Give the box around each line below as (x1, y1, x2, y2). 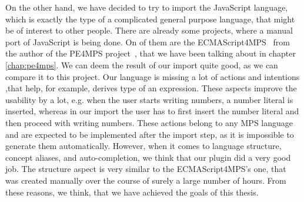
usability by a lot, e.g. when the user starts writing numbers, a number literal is (5, 93, 293, 105)
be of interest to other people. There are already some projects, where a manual (5, 24, 293, 37)
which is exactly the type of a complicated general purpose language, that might (5, 12, 295, 25)
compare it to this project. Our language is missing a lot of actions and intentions (5, 70, 300, 82)
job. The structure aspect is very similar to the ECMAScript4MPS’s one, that (5, 163, 286, 175)
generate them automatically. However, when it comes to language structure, (5, 140, 282, 152)
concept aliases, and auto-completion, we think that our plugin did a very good (5, 151, 291, 163)
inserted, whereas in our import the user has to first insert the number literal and (5, 105, 299, 117)
